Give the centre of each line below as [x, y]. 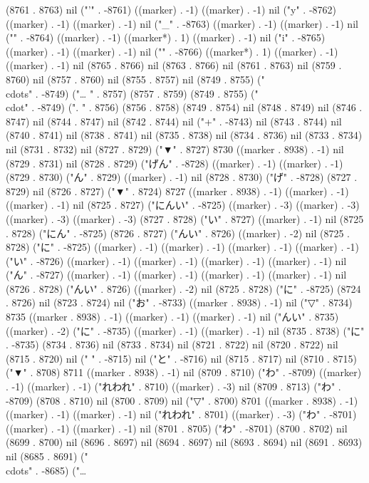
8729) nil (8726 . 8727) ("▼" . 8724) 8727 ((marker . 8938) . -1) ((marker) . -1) [177, 191]
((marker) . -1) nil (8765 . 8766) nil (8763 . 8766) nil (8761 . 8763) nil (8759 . [174, 65]
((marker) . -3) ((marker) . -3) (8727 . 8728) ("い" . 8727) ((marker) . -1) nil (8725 [185, 218]
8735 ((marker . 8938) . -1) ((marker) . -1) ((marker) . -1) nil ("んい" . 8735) [172, 317]
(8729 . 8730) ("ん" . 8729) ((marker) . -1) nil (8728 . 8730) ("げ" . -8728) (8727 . [182, 177]
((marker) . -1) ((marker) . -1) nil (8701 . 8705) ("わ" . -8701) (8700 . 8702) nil [177, 428]
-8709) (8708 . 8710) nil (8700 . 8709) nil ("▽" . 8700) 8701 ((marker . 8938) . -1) [182, 400]
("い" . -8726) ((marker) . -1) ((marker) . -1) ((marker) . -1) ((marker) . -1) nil [176, 260]
